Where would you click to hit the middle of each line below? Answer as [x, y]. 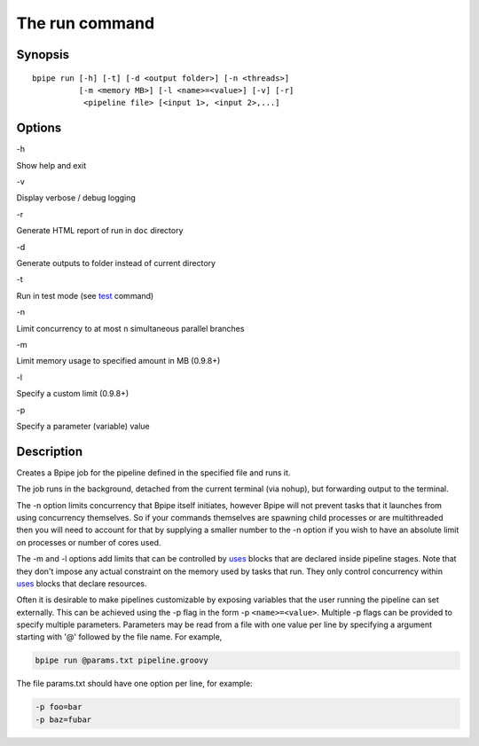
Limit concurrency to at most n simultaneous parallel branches [130, 328]
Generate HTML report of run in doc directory [100, 231]
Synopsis [43, 55]
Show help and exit [51, 165]
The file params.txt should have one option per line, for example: [134, 684]
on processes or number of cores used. [89, 542]
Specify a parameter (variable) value [83, 426]
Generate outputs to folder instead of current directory [116, 263]
